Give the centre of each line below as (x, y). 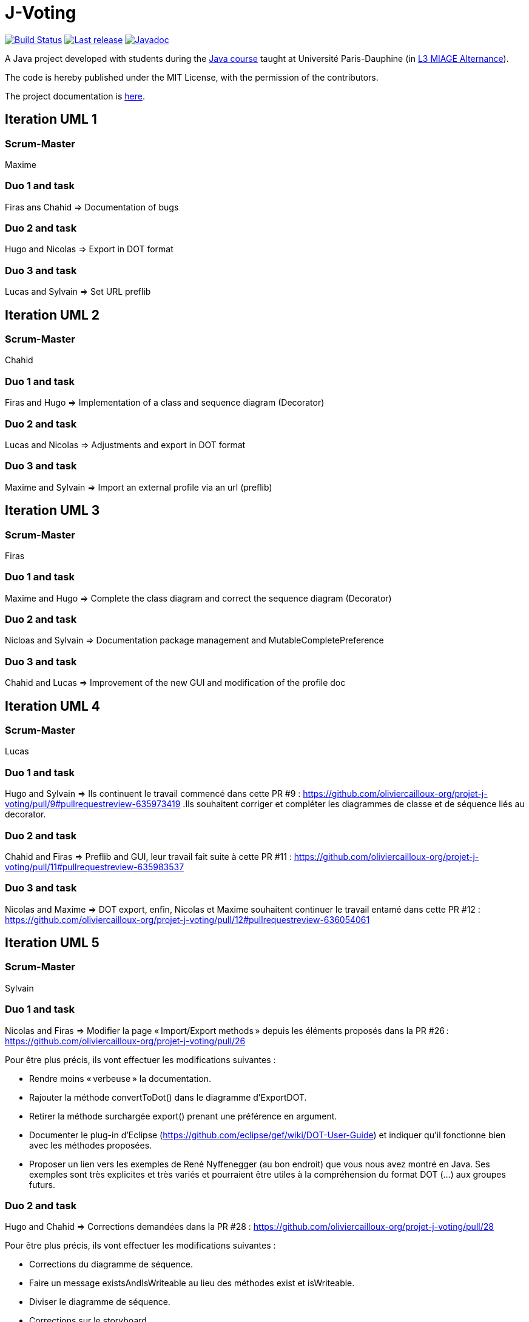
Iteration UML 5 (52, 943)
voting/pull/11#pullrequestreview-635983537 (95, 867)
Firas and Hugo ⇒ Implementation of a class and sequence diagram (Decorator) (165, 403)
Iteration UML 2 (52, 315)
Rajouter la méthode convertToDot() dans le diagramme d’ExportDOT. (168, 1097)
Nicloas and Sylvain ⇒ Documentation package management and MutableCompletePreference (194, 640)
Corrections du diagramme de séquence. (111, 1264)
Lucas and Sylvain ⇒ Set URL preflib (78, 292)
